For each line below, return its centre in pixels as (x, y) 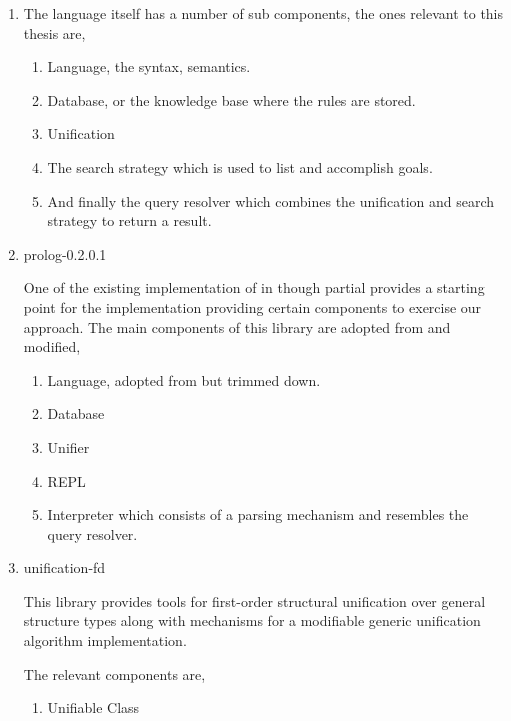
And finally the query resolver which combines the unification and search (271, 200)
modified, (52, 346)
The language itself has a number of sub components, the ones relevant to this (263, 13)
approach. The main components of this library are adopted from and (237, 326)
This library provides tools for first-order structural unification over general (254, 600)
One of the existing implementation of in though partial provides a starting (254, 287)
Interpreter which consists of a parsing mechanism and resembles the (258, 514)
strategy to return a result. (129, 220)
